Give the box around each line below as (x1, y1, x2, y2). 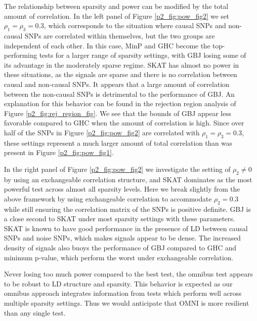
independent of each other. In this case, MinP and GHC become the (4, 40, 211, 50)
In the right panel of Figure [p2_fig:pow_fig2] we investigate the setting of (4, 163, 231, 174)
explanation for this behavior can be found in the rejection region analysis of (4, 98, 236, 109)
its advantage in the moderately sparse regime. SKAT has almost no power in (4, 59, 239, 70)
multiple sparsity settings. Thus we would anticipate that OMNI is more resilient (4, 298, 249, 308)
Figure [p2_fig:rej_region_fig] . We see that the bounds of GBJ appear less (4, 108, 231, 118)
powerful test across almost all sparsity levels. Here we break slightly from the (4, 184, 240, 194)
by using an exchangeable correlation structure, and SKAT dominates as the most (4, 174, 253, 184)
